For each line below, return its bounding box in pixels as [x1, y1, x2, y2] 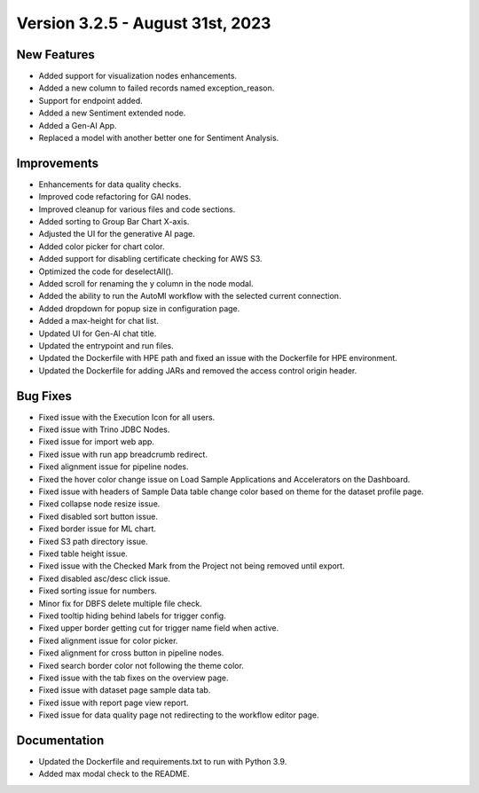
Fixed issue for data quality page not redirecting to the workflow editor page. [38, 710, 319, 720]
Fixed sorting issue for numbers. [38, 585, 157, 596]
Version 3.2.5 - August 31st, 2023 [16, 13, 271, 33]
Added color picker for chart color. [38, 240, 165, 252]
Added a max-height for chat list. [38, 316, 160, 326]
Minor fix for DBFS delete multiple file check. [38, 598, 203, 608]
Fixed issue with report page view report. [38, 697, 190, 708]
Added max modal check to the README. [38, 768, 190, 780]
